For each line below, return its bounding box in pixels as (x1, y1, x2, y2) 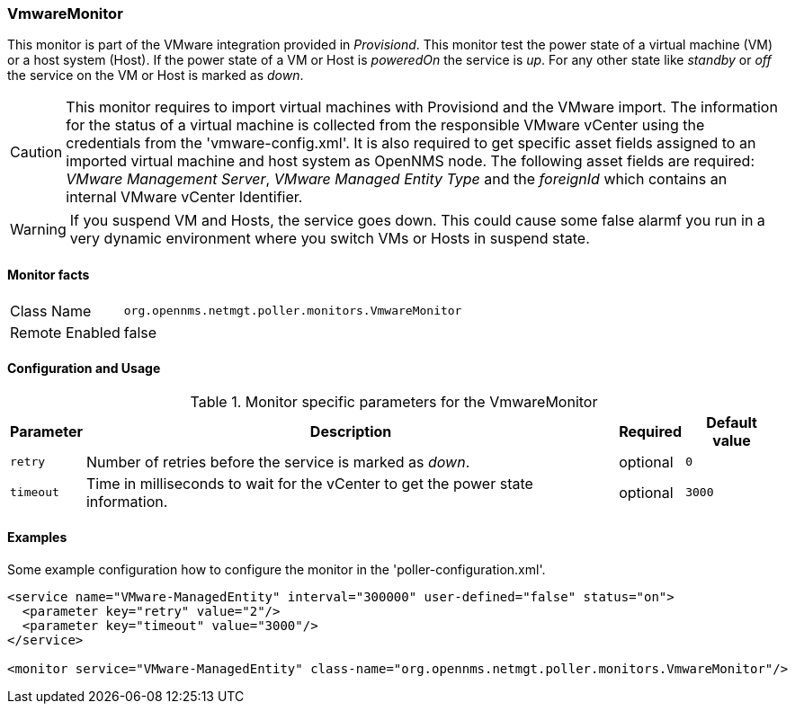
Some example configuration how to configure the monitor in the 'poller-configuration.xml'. (7, 562, 546, 578)
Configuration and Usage (7, 360, 161, 377)
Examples (7, 529, 67, 546)
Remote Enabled (10, 323, 121, 342)
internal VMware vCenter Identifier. (66, 188, 303, 207)
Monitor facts (7, 266, 90, 282)
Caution (10, 143, 63, 162)
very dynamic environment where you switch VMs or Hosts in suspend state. (69, 229, 590, 248)
